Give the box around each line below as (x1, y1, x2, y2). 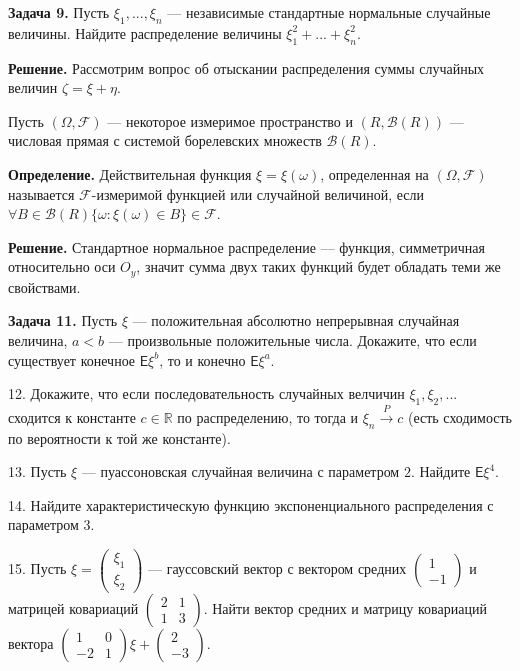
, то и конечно (159, 349, 246, 370)
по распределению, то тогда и (177, 406, 359, 427)
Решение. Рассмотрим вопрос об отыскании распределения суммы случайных (8, 57, 485, 78)
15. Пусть (8, 558, 67, 579)
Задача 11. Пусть (8, 310, 118, 331)
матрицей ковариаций (8, 597, 139, 618)
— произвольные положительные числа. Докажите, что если (108, 329, 477, 350)
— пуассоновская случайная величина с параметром (81, 461, 400, 482)
